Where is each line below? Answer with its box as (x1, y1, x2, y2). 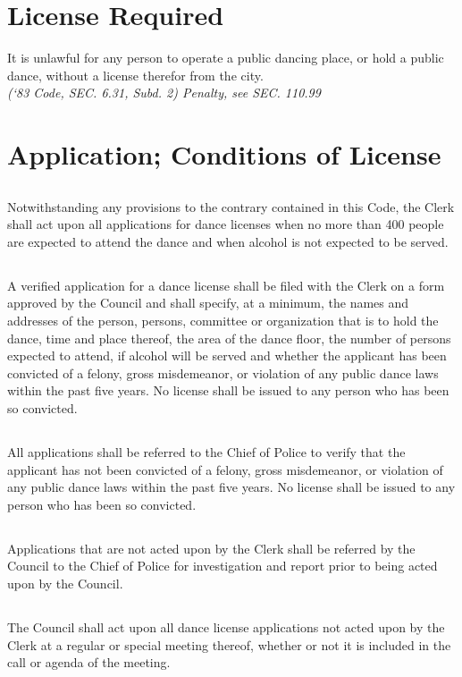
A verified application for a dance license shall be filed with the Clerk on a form (7, 275, 445, 294)
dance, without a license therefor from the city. (7, 65, 264, 84)
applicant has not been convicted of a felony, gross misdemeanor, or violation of (7, 460, 443, 478)
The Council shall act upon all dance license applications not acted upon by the (7, 617, 445, 636)
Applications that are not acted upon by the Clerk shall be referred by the (7, 538, 416, 557)
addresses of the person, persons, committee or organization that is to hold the (7, 311, 439, 330)
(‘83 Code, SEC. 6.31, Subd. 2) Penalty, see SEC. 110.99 (7, 83, 321, 102)
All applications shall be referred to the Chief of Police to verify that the (7, 442, 406, 461)
